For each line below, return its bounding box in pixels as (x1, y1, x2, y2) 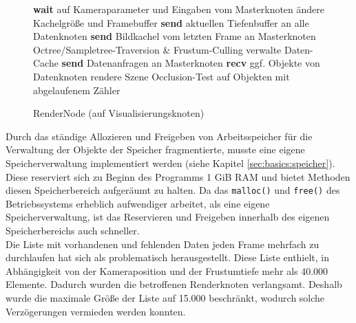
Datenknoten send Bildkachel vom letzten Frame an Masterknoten (33, 29, 316, 43)
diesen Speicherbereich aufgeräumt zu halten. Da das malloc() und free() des (6, 183, 340, 197)
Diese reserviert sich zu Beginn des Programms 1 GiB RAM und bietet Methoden (6, 169, 350, 183)
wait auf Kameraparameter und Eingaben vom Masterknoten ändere (33, 2, 325, 16)
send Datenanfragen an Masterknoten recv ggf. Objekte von (61, 56, 320, 70)
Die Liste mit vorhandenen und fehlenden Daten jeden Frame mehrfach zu (6, 236, 320, 251)
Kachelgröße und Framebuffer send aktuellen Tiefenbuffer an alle (33, 15, 309, 30)
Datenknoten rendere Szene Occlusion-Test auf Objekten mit (33, 69, 290, 83)
